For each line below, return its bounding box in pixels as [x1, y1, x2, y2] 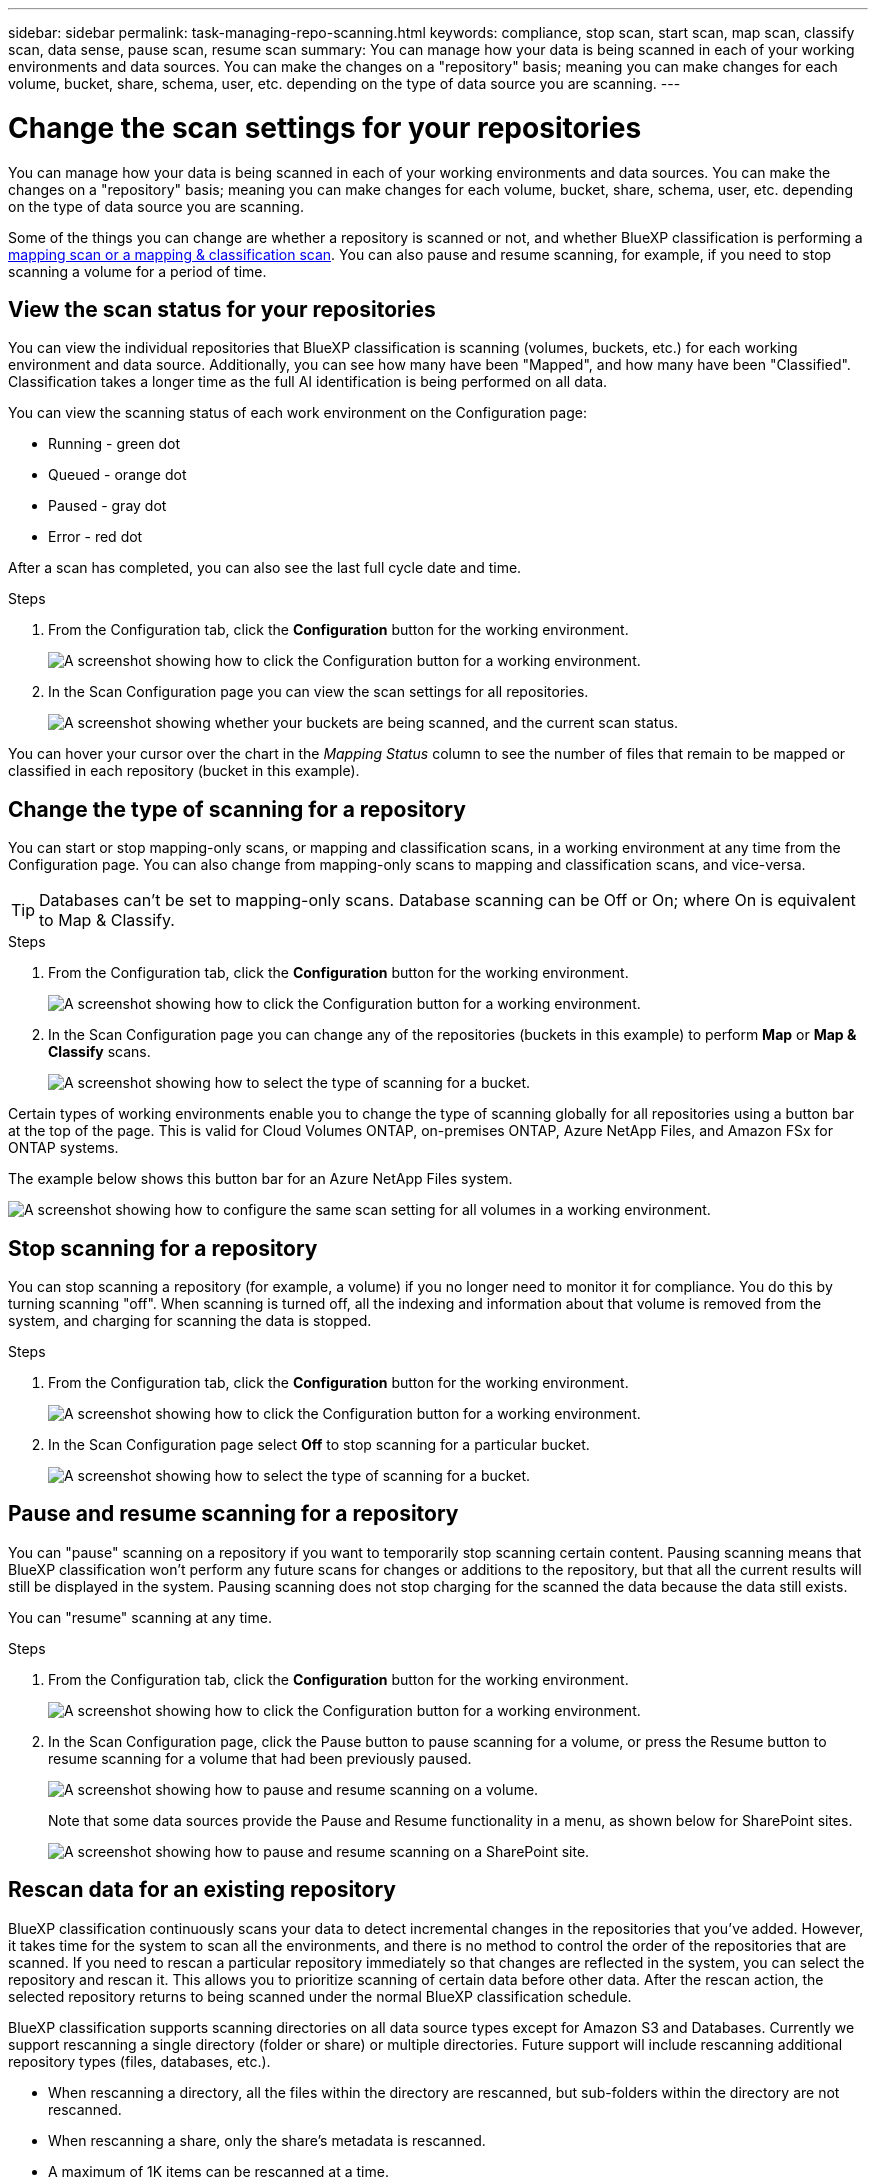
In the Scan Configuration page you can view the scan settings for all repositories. [48, 683, 589, 701]
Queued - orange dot [48, 466, 187, 484]
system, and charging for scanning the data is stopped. [8, 1312, 372, 1330]
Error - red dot [48, 528, 143, 546]
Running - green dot [48, 435, 181, 453]
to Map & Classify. [39, 910, 175, 931]
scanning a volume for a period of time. [8, 262, 267, 280]
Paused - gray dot [48, 497, 167, 515]
